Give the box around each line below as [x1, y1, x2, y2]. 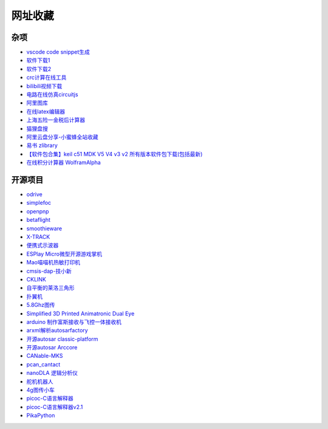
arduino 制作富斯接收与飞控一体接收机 [26, 318, 121, 325]
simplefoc [26, 199, 52, 207]
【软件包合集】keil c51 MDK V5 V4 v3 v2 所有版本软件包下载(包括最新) [26, 150, 203, 157]
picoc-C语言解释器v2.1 [26, 403, 83, 410]
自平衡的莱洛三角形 [26, 284, 75, 292]
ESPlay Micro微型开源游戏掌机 [26, 250, 103, 258]
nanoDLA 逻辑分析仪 [26, 369, 78, 377]
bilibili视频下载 [26, 82, 63, 89]
